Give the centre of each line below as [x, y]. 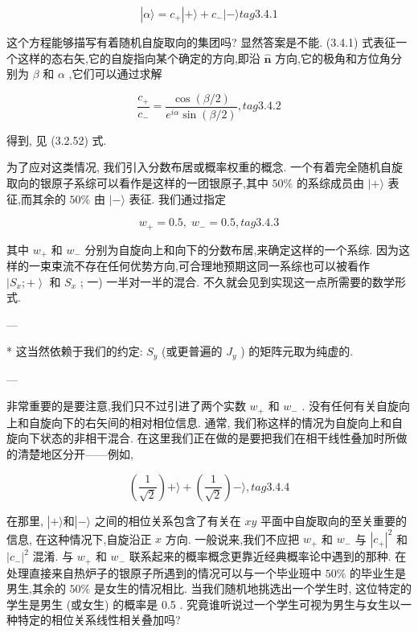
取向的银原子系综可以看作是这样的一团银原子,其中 [137, 182]
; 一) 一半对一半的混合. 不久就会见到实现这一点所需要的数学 [237, 281]
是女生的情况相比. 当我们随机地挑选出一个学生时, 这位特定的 [253, 588]
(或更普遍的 [192, 351]
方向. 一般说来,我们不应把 [232, 538]
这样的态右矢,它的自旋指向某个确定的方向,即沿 [139, 58]
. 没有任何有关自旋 [350, 406]
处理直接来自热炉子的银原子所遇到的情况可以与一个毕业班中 [164, 572]
